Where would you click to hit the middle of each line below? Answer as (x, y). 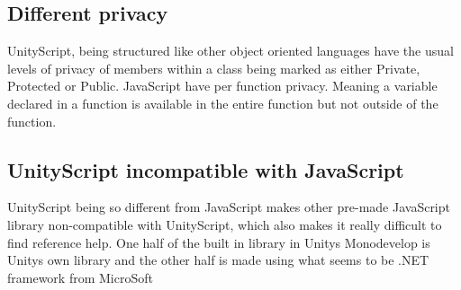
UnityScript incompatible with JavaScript (206, 169)
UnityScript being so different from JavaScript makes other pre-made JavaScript (229, 207)
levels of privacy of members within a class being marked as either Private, (214, 68)
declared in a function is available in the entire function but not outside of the (223, 103)
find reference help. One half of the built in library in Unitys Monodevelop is (219, 242)
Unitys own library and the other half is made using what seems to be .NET (218, 260)
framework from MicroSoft (80, 277)
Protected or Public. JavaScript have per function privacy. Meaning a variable (222, 86)
